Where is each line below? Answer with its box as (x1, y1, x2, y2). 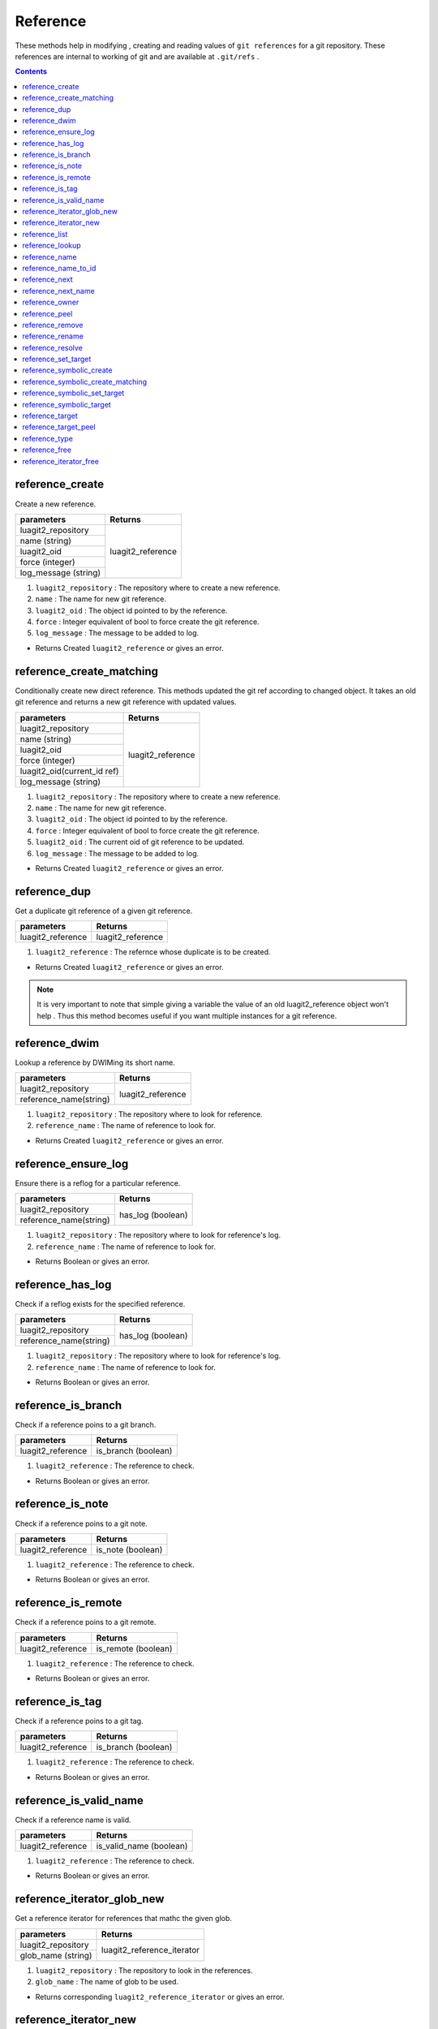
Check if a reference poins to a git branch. (15, 1419, 157, 1429)
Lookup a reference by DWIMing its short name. (15, 1058, 176, 1067)
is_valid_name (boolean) (96, 1841, 188, 1852)
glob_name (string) (19, 1949, 92, 1961)
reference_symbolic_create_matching (22, 377, 148, 386)
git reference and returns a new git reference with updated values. (15, 697, 237, 707)
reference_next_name (22, 286, 95, 295)
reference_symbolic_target (22, 399, 111, 409)
